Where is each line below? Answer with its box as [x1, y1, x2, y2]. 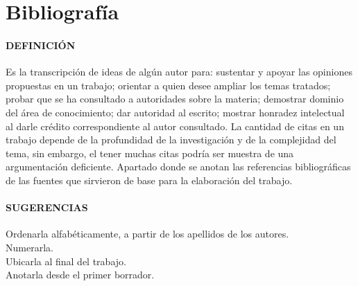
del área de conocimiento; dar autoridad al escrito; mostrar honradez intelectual [6, 105, 345, 119]
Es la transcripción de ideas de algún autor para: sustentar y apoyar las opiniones [6, 64, 352, 79]
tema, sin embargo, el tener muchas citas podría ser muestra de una [6, 145, 294, 160]
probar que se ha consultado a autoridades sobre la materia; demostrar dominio [6, 91, 344, 106]
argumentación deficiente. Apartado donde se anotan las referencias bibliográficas [6, 159, 351, 174]
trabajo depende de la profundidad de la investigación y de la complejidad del [6, 132, 336, 147]
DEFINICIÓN [6, 37, 76, 52]
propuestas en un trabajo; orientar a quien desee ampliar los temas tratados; [6, 78, 331, 92]
